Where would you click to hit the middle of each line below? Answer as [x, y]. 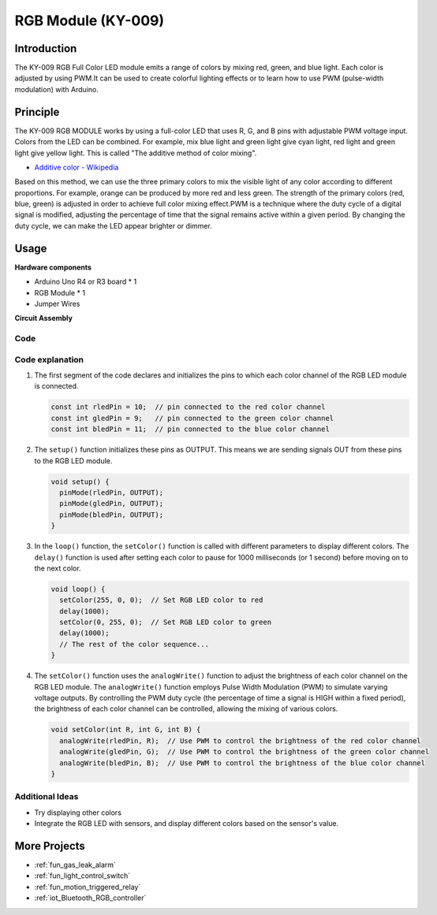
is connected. [56, 386]
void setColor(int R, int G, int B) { [126, 730]
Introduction [46, 48]
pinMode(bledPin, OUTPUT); [112, 515]
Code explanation [49, 359]
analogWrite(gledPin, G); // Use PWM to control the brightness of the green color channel [245, 752]
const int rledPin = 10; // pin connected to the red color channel [188, 407]
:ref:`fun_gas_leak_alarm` [75, 865]
